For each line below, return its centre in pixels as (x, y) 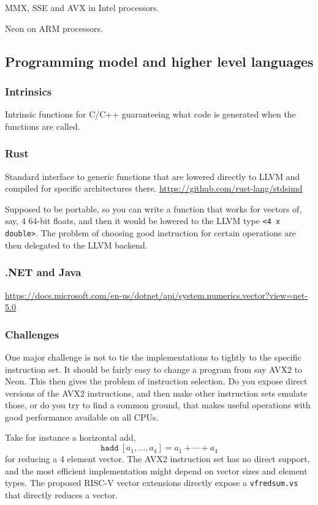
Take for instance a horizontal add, (70, 437)
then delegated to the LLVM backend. (76, 245)
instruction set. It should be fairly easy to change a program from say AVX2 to (154, 369)
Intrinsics (28, 91)
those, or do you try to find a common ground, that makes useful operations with (158, 405)
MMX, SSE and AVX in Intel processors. (82, 7)
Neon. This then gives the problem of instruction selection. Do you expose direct (156, 381)
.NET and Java (43, 272)
